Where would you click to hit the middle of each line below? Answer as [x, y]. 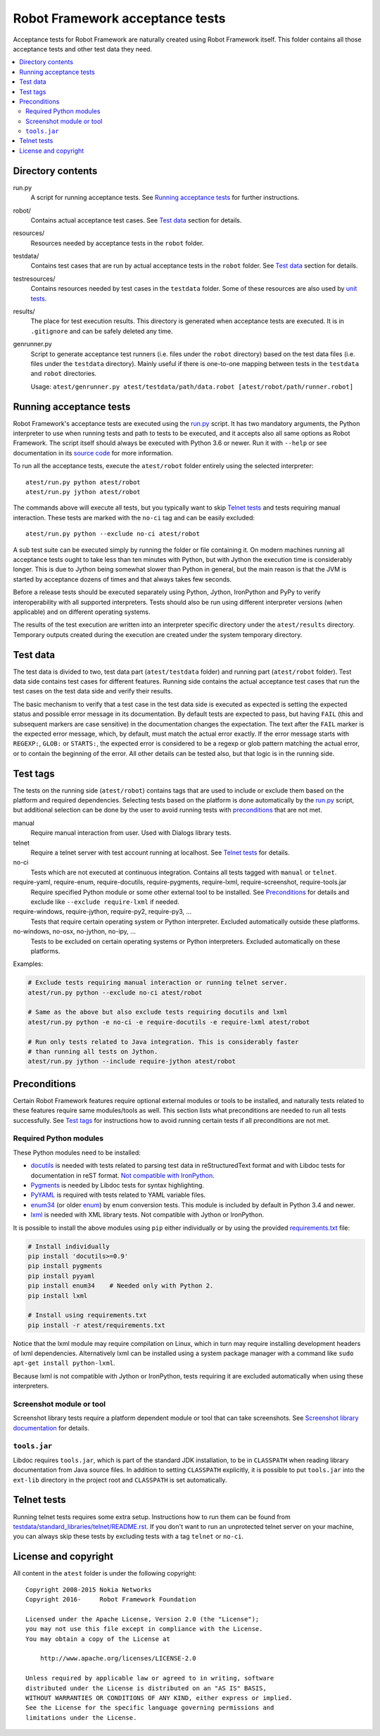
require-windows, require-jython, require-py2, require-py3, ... [102, 912]
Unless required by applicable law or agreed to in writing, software [150, 1678]
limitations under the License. [81, 1717]
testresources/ [34, 279]
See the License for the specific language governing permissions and [150, 1708]
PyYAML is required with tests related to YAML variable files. [118, 1195]
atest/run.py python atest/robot [83, 482]
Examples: [28, 964]
